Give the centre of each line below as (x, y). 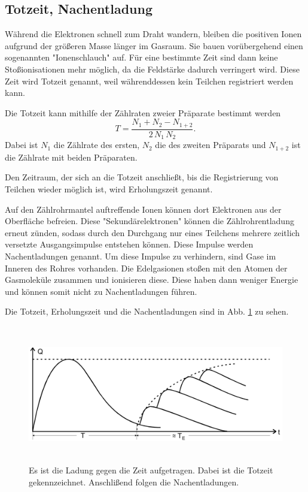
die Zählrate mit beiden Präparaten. (71, 157)
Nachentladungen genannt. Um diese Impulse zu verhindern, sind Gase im (141, 256)
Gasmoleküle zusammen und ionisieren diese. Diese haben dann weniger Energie (152, 280)
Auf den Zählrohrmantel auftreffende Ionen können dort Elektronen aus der (143, 209)
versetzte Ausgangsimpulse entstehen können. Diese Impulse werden (129, 244)
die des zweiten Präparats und (211, 145)
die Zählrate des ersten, (97, 145)
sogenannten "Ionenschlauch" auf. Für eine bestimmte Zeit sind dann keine (141, 57)
